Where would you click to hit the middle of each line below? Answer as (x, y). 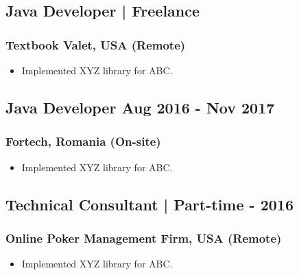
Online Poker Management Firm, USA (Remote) (144, 238)
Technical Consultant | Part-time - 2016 (149, 204)
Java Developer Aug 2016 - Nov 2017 (140, 107)
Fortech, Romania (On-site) (83, 141)
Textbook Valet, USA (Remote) (96, 44)
